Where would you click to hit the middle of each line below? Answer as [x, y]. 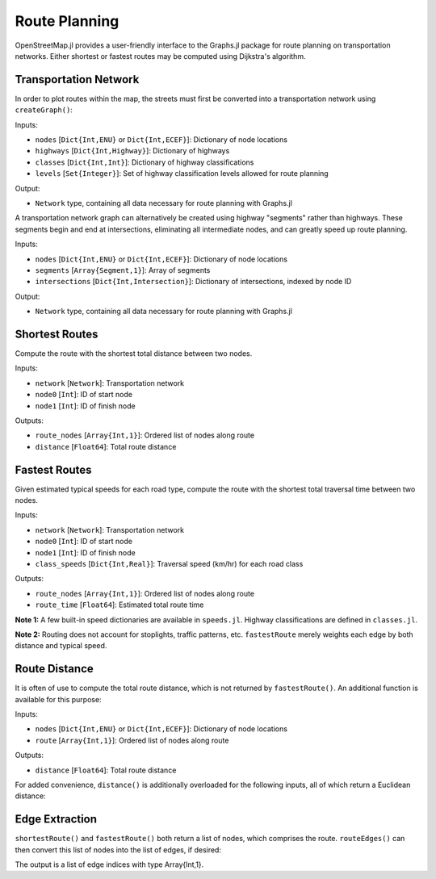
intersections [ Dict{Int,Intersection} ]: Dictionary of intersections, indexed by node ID [193, 282]
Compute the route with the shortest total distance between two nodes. [134, 354]
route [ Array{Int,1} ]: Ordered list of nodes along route [132, 740]
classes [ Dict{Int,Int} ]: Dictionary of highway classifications [145, 162]
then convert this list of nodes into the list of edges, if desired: [118, 850]
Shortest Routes [57, 334]
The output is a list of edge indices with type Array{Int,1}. [109, 864]
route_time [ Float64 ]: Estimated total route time [119, 605]
